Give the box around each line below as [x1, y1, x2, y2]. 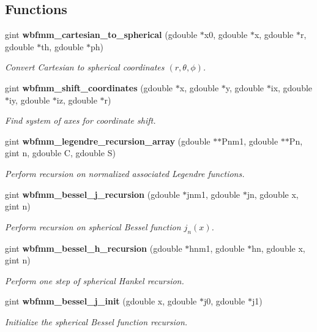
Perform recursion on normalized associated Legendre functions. [5, 167, 245, 179]
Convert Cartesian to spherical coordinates [5, 61, 165, 74]
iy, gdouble [9, 93, 50, 106]
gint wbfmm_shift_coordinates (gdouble [5, 81, 173, 94]
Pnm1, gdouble [222, 134, 278, 147]
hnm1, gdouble [189, 241, 245, 254]
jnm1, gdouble [187, 187, 241, 200]
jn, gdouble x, [247, 187, 299, 200]
